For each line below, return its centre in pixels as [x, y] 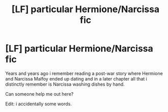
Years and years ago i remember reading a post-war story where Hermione [84, 73]
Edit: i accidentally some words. [39, 104]
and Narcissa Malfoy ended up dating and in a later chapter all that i [76, 79]
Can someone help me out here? [39, 94]
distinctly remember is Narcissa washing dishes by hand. [65, 84]
